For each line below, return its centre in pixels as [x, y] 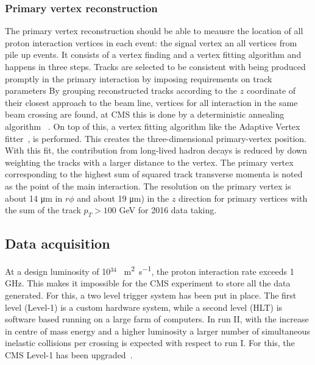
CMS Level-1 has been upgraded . [69, 354]
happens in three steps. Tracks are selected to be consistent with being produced [155, 66]
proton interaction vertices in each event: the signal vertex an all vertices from [151, 42]
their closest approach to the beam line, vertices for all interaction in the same [151, 102]
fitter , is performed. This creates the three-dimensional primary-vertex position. [156, 138]
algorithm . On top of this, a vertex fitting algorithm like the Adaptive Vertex [153, 126]
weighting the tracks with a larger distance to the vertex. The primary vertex [149, 162]
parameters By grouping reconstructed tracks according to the [121, 90]
